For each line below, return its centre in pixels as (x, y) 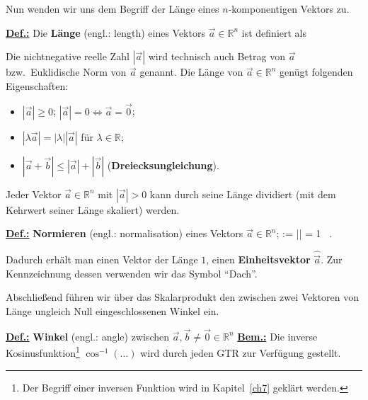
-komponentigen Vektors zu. (289, 8)
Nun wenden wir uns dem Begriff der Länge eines (113, 8)
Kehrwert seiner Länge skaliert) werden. (93, 209)
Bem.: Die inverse (277, 336)
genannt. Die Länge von (191, 72)
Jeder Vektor (34, 194)
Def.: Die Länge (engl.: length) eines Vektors (105, 32)
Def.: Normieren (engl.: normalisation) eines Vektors (125, 233)
